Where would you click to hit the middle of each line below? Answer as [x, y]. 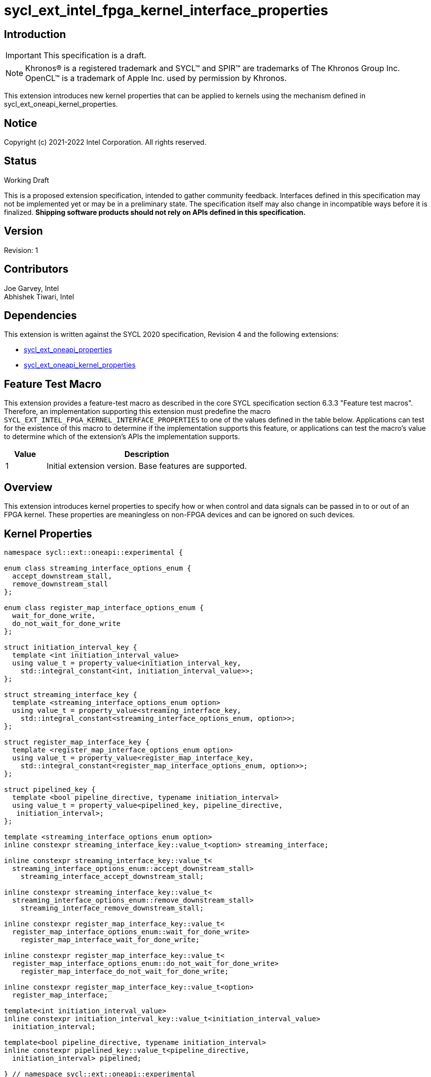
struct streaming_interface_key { [71, 694]
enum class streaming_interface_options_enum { [98, 568]
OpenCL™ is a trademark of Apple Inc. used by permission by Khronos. [156, 78]
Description [147, 454]
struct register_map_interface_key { [77, 742]
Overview [28, 487]
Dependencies [40, 315]
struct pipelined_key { [50, 789]
